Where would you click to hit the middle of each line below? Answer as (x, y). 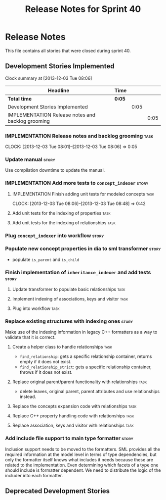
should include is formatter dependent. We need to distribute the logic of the (83, 470)
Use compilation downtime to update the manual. (55, 170)
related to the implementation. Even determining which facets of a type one (82, 465)
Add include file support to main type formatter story (69, 438)
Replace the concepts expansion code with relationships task (74, 406)
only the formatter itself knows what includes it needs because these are (79, 459)
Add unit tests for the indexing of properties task (61, 213)
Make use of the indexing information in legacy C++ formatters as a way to (81, 332)
